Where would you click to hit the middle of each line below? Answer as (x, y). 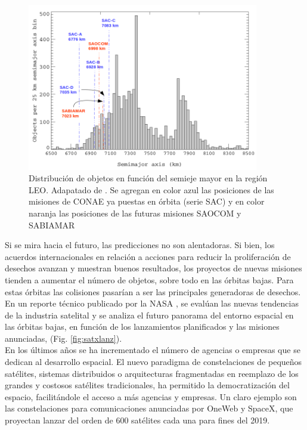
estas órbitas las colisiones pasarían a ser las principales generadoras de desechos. (153, 291)
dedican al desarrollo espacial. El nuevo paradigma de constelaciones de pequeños (153, 362)
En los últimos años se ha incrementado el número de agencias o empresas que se (153, 350)
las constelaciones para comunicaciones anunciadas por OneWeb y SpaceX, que (149, 408)
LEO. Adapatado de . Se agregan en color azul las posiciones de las (151, 189)
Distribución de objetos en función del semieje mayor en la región (148, 178)
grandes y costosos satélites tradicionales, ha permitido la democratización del (147, 385)
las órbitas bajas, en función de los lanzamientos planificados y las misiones (142, 327)
